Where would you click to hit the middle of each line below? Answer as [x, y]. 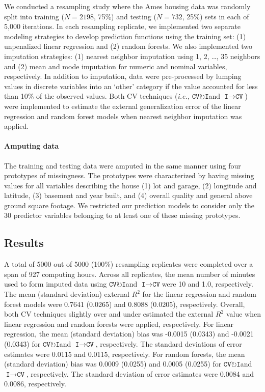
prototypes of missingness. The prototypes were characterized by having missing [129, 175]
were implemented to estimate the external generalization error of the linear [123, 106]
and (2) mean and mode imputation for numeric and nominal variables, [116, 66]
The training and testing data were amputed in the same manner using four [123, 165]
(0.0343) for [22, 344]
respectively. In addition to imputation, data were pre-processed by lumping [123, 76]
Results [24, 243]
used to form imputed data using [56, 284]
